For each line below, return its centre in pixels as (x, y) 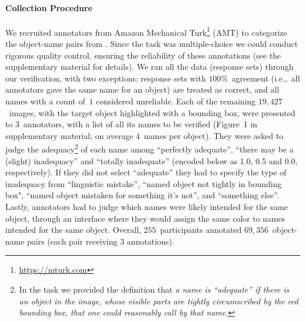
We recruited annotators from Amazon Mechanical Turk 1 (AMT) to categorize (146, 31)
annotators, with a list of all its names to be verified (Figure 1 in (140, 124)
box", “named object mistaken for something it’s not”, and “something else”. (142, 195)
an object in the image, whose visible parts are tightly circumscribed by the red (159, 301)
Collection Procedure (49, 7)
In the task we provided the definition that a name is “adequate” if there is (154, 289)
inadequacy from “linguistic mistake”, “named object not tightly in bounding (143, 183)
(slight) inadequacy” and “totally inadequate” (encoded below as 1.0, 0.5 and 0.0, (152, 160)
